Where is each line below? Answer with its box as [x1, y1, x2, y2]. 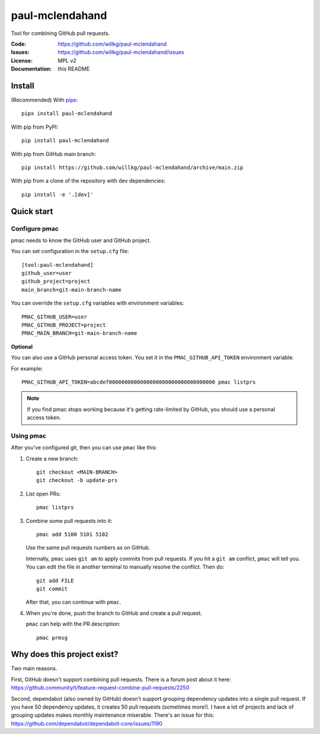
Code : [11, 40, 27, 47]
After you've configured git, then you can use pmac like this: [11, 444, 157, 451]
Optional [11, 343, 33, 350]
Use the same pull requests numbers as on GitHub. [25, 544, 151, 551]
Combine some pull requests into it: [25, 517, 113, 524]
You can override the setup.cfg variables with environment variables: [11, 299, 184, 307]
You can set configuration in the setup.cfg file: [11, 248, 129, 255]
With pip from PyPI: [11, 123, 59, 130]
